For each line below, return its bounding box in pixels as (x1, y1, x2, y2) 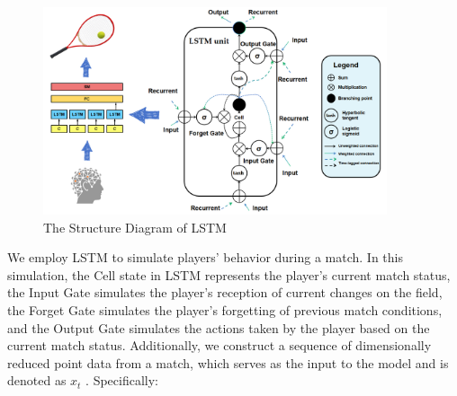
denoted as (7, 371, 67, 390)
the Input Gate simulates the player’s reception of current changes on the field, (7, 283, 443, 302)
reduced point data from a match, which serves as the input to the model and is (7, 353, 449, 372)
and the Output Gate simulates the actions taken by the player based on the (7, 318, 430, 337)
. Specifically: (85, 371, 158, 390)
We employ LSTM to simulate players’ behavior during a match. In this (7, 248, 403, 267)
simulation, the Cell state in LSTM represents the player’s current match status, (7, 265, 451, 284)
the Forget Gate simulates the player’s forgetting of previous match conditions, (7, 301, 443, 319)
